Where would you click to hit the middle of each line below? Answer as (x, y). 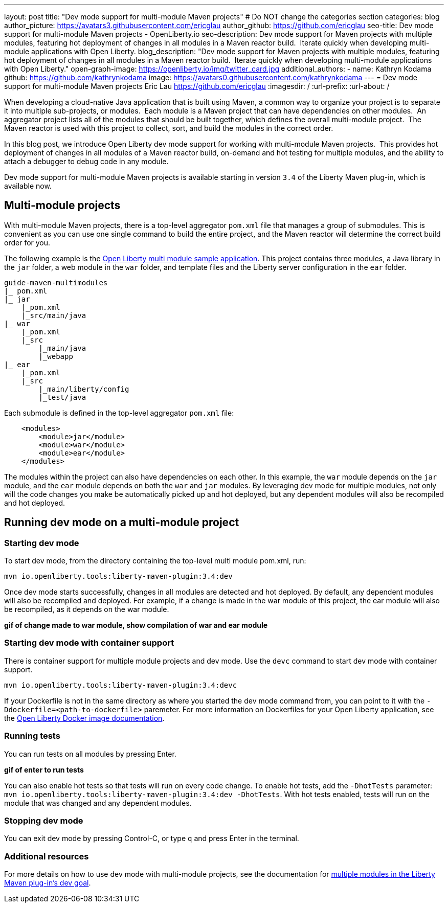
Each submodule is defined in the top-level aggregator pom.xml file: (119, 413)
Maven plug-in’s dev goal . (48, 883)
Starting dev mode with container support (89, 643)
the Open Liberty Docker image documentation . (84, 718)
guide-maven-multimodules (56, 282)
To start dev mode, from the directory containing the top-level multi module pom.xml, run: (155, 561)
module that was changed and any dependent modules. (98, 803)
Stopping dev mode (44, 820)
